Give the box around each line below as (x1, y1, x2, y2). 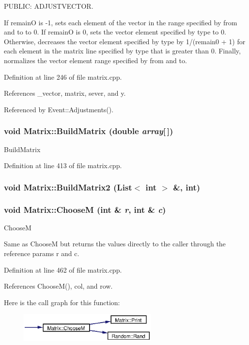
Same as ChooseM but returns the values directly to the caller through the (4, 239, 226, 249)
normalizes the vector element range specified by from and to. (4, 55, 187, 65)
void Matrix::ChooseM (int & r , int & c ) (4, 203, 166, 215)
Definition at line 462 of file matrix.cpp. (4, 264, 122, 275)
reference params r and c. (4, 248, 79, 258)
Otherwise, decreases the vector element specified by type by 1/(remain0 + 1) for (4, 36, 246, 46)
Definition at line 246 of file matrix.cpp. (4, 71, 122, 82)
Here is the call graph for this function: (4, 297, 120, 307)
